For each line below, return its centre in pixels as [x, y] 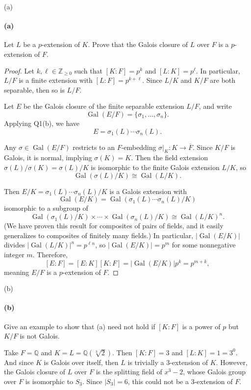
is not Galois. [40, 336]
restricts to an [94, 147]
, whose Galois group [214, 372]
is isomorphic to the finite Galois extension [155, 167]
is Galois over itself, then [81, 362]
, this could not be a [158, 381]
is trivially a [146, 362]
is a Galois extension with [148, 191]
